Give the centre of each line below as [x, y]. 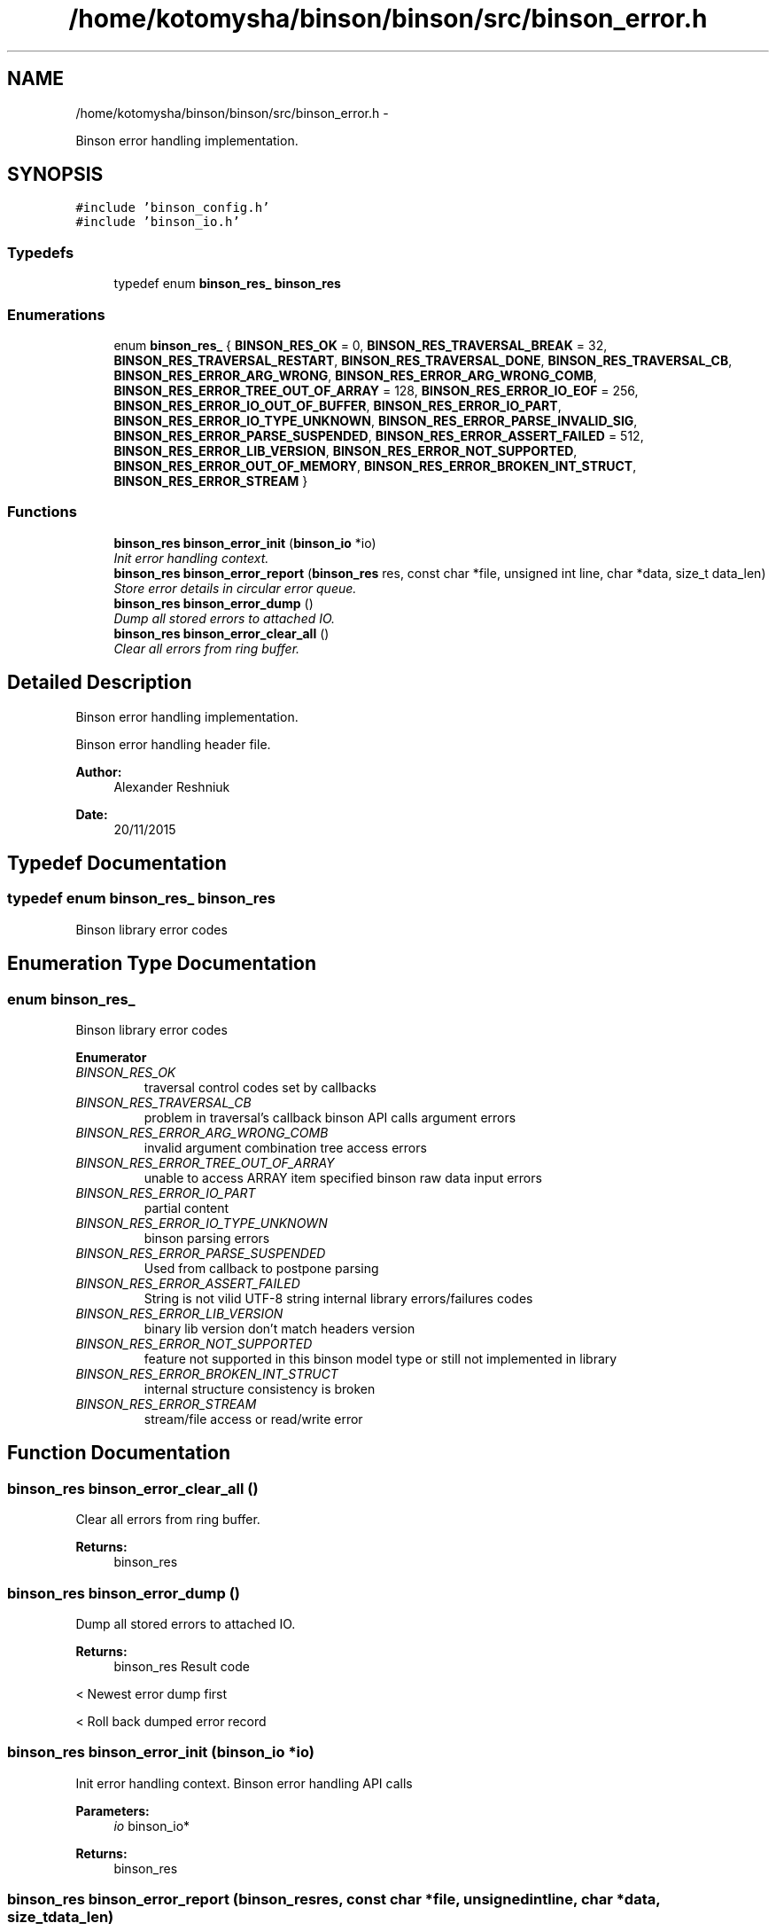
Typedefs [41, 252]
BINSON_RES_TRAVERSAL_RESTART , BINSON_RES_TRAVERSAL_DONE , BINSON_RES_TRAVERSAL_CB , [423, 360]
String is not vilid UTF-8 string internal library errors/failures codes [338, 1298]
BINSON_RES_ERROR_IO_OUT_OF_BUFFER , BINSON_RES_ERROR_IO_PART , [338, 405]
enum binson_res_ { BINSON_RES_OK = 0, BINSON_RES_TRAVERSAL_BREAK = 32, [361, 345]
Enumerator [111, 1057]
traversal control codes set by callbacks [260, 1087]
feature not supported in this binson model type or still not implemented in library [380, 1358]
